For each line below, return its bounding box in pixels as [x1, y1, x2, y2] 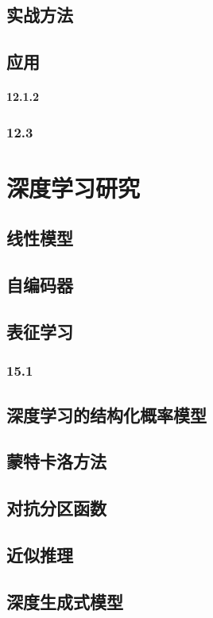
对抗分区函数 [6, 496, 106, 520]
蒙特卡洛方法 [6, 449, 106, 473]
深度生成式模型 [6, 589, 123, 613]
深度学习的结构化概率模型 [6, 402, 207, 427]
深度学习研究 [6, 171, 141, 203]
